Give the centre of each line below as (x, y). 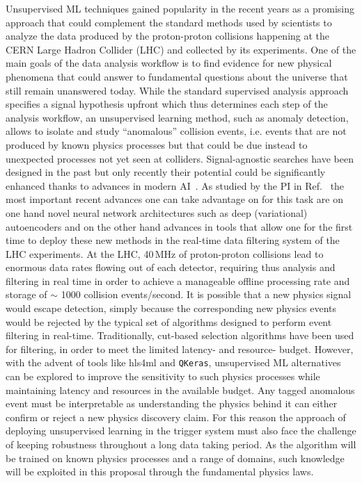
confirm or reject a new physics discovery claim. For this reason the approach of (176, 417)
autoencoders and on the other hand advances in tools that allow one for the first (179, 226)
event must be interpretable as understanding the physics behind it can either (172, 403)
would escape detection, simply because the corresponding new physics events (171, 308)
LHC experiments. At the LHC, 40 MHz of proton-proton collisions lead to (165, 253)
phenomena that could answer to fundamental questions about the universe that (177, 76)
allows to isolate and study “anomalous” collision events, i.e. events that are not (176, 131)
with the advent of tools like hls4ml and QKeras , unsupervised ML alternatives (173, 362)
